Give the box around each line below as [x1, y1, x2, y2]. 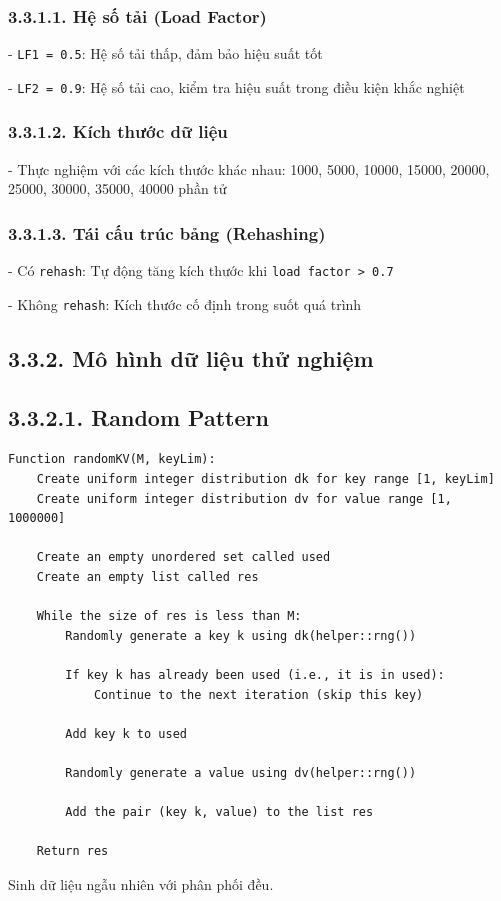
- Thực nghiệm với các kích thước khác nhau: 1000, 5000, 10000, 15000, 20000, [8, 158, 490, 179]
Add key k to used [65, 726, 187, 741]
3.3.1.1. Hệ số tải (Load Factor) [8, 3, 267, 28]
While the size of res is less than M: [36, 609, 302, 624]
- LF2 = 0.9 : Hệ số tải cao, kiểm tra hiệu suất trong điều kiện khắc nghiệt [8, 76, 465, 97]
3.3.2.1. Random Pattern [8, 401, 269, 432]
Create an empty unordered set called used [36, 550, 331, 565]
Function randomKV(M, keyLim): [8, 452, 216, 467]
